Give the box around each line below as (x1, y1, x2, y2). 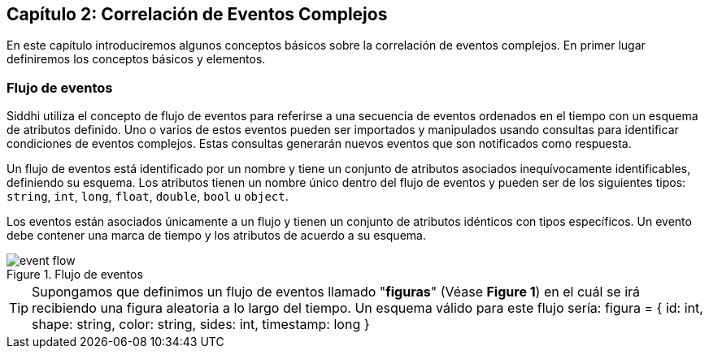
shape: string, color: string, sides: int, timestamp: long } (32, 316, 370, 333)
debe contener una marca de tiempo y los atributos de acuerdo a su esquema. (7, 228, 426, 243)
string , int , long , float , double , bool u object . (7, 189, 289, 204)
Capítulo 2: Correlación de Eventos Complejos (7, 4, 388, 24)
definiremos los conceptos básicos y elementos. (7, 52, 266, 67)
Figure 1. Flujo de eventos (7, 267, 143, 282)
